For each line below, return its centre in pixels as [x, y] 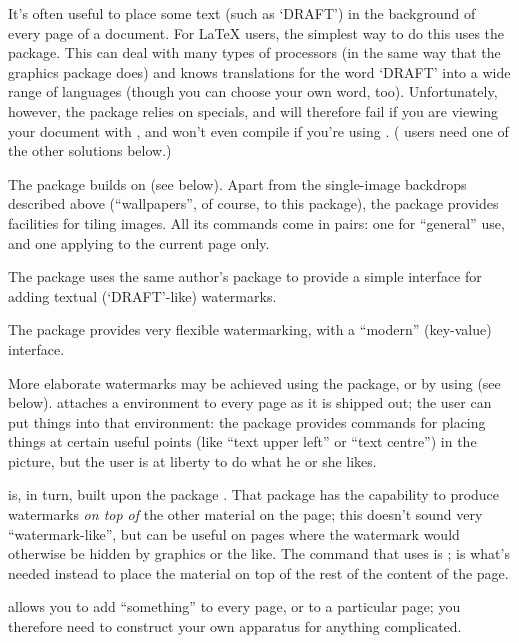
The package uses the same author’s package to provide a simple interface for [245, 276]
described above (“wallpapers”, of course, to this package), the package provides [253, 203]
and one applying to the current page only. [139, 242]
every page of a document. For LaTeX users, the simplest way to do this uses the [256, 32]
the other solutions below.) [90, 150]
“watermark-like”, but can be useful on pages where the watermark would [234, 533]
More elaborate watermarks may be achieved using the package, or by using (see [254, 382]
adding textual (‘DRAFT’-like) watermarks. [142, 295]
